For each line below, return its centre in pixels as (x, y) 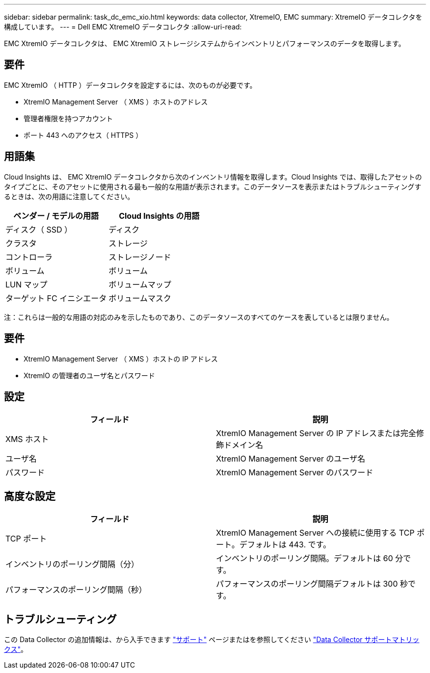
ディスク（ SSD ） (39, 229)
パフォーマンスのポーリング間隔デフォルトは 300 (307, 584)
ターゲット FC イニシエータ (56, 298)
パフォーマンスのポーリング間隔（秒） (76, 590)
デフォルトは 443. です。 (285, 545)
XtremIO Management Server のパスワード (295, 473)
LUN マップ (27, 284)
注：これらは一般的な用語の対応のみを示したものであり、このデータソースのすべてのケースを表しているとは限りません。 (199, 317)
